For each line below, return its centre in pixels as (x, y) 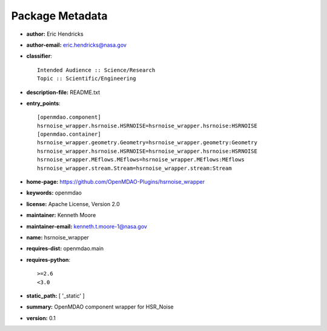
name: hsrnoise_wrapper (58, 237)
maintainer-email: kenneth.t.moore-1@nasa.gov (87, 226)
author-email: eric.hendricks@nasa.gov (77, 45)
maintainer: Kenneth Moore (61, 215)
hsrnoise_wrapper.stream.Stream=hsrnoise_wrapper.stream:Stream (135, 168)
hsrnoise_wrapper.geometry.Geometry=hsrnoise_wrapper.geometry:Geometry (147, 143)
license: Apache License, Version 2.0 (73, 204)
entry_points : (43, 103)
